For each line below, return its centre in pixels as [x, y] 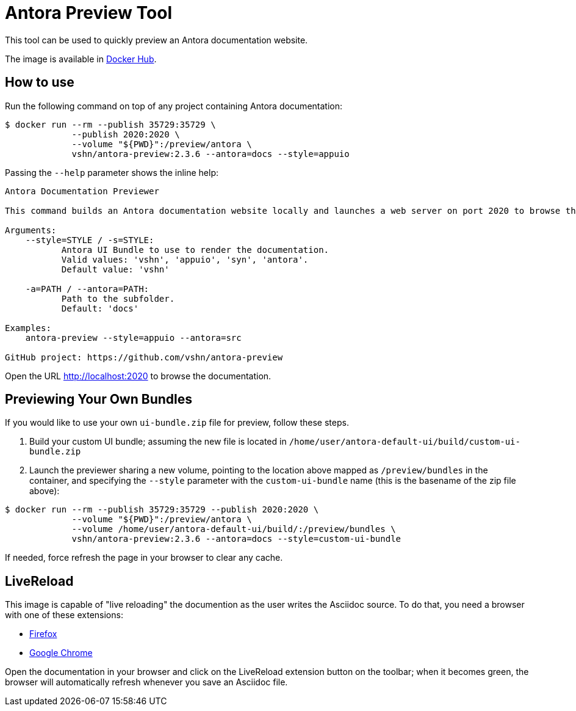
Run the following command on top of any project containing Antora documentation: [174, 106]
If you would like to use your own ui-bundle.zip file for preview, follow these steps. [177, 423]
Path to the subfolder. [118, 298]
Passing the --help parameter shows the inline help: [112, 172]
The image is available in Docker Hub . [81, 59]
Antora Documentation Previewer [82, 191]
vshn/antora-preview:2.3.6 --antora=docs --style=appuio [211, 154]
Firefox [43, 634]
